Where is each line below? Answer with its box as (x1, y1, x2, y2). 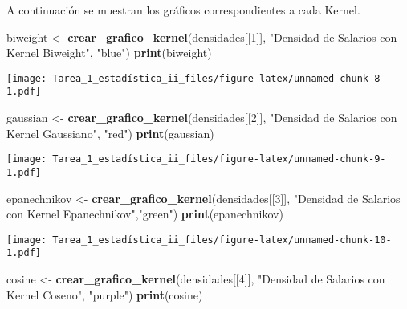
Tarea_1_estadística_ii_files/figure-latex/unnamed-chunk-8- (52, 72, 386, 84)
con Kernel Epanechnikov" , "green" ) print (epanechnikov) (6, 205, 283, 222)
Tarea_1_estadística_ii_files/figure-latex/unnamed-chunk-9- (52, 153, 386, 165)
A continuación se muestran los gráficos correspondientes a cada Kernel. (6, 2, 360, 18)
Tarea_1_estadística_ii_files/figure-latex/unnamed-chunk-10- (52, 234, 392, 246)
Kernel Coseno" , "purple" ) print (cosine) (6, 286, 203, 303)
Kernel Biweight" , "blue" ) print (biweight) (6, 44, 212, 61)
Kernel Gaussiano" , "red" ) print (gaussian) (6, 124, 214, 141)
